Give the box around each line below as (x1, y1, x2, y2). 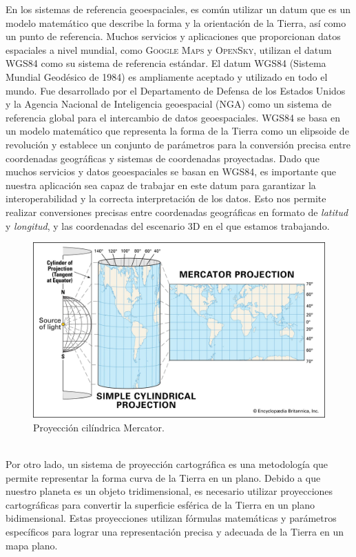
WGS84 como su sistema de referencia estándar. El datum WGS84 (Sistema (6, 56, 326, 70)
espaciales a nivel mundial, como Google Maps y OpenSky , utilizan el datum (6, 42, 332, 57)
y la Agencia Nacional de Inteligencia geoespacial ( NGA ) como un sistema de (6, 97, 332, 111)
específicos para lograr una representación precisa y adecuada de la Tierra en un (6, 525, 344, 539)
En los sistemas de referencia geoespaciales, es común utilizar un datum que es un (6, 2, 350, 16)
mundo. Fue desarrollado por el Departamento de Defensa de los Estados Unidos (6, 83, 346, 97)
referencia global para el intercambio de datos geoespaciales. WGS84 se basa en (6, 110, 340, 124)
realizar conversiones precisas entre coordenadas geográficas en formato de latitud (6, 204, 348, 219)
